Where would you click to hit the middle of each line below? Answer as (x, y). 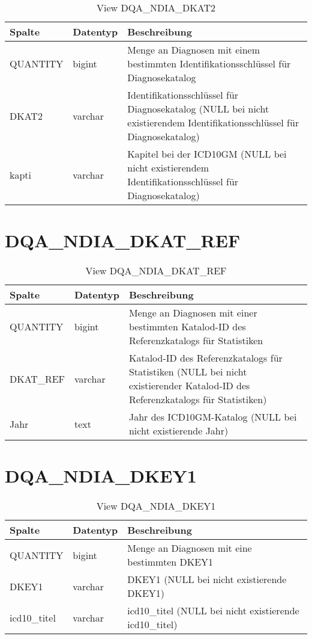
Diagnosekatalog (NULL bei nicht (198, 109)
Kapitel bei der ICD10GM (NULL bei (207, 154)
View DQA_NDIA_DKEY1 (156, 506)
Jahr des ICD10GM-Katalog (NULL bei (213, 417)
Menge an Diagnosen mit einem (194, 50)
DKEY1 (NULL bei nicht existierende (207, 579)
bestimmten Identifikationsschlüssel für (209, 63)
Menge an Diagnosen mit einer (193, 313)
